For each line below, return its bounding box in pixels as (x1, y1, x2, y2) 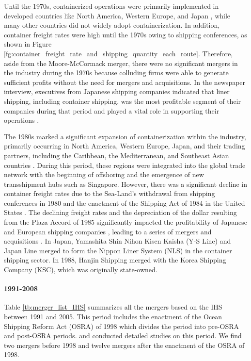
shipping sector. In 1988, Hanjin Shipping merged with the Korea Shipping (4, 255, 226, 265)
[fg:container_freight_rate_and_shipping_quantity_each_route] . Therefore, (4, 48, 233, 58)
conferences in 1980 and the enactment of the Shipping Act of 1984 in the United (4, 197, 245, 208)
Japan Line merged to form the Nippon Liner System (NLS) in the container (4, 245, 232, 255)
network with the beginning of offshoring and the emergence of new (4, 169, 204, 180)
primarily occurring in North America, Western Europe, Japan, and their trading (4, 141, 245, 151)
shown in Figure (4, 39, 52, 49)
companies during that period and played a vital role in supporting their (4, 105, 220, 115)
